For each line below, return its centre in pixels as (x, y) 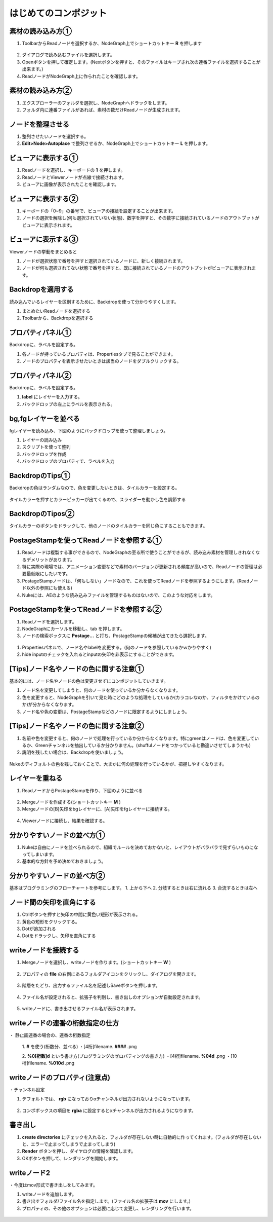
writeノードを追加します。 (49, 1194)
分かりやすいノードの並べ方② (57, 876)
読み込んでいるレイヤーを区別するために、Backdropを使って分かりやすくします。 (94, 302)
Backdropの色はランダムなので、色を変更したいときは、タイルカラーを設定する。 (94, 488)
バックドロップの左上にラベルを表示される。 (69, 404)
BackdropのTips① (40, 476)
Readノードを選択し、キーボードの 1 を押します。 (74, 170)
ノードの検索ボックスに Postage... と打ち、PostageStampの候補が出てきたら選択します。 (116, 636)
